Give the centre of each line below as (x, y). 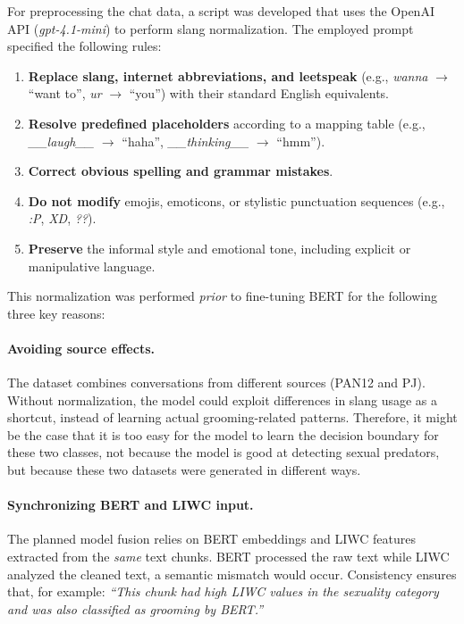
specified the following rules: (84, 46)
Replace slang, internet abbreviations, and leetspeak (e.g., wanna (228, 75)
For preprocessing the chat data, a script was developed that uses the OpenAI (221, 11)
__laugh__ (61, 141)
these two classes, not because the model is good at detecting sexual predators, (224, 452)
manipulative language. (92, 266)
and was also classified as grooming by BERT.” (135, 608)
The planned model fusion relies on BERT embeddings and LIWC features (211, 539)
